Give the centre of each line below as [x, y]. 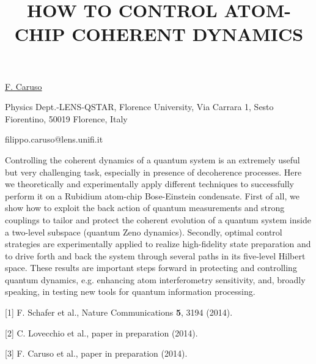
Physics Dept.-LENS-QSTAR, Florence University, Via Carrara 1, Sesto [139, 107]
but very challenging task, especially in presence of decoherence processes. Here [153, 172]
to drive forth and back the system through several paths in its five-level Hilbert [155, 255]
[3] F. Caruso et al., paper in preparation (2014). [96, 353]
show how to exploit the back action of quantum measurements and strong [145, 208]
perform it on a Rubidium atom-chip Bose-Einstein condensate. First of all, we [152, 195]
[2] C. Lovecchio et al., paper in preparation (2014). [101, 332]
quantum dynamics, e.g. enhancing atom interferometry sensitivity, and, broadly [155, 279]
